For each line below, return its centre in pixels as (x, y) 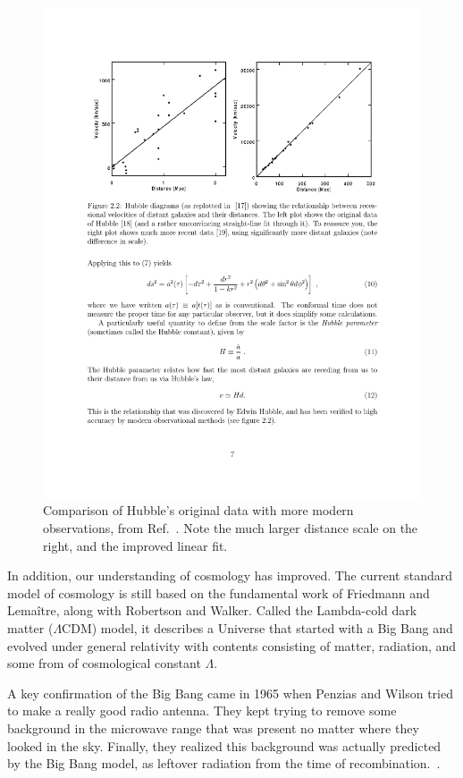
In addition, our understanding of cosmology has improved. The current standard (230, 575)
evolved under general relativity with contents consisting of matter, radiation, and (232, 645)
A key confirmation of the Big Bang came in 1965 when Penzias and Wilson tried (230, 693)
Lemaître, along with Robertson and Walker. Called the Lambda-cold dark (212, 610)
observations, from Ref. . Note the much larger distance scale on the (231, 528)
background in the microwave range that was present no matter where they (213, 728)
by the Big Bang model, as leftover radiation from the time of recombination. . (224, 763)
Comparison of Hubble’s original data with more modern (198, 510)
